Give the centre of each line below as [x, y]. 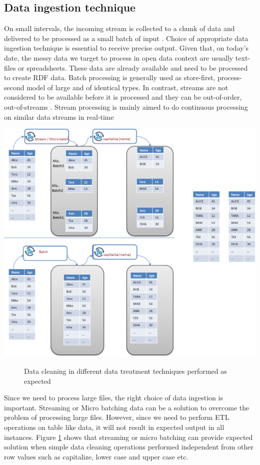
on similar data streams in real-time [59, 117]
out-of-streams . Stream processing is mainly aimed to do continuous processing [126, 106]
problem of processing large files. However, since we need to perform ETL [117, 417]
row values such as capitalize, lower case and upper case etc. [96, 456]
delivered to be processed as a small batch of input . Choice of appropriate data [126, 38]
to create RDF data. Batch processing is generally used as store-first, [110, 77]
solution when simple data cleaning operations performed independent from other [129, 447]
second [14, 87]
